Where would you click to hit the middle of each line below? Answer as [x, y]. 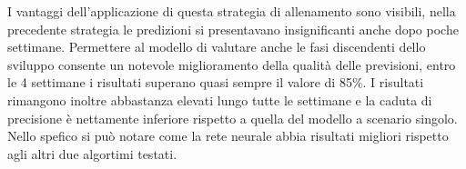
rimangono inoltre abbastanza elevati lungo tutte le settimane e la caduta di [220, 99]
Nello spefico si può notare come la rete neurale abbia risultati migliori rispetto [228, 136]
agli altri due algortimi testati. [92, 153]
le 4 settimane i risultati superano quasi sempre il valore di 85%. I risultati [216, 82]
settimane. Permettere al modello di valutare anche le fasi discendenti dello [217, 47]
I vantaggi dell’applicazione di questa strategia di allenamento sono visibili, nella [232, 11]
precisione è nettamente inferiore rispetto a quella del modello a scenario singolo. [233, 118]
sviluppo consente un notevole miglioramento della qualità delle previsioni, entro [232, 64]
